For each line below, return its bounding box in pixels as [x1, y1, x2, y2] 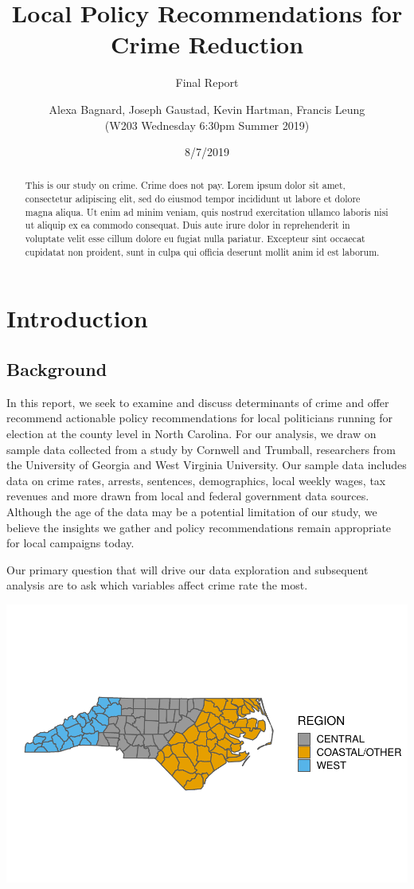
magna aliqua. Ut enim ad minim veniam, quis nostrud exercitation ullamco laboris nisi [25, 205, 389, 218]
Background [6, 357, 107, 381]
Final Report [175, 74, 239, 91]
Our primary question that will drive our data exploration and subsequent [6, 561, 369, 578]
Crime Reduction [110, 28, 304, 61]
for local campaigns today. [6, 535, 135, 551]
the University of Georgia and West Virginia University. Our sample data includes [6, 456, 407, 473]
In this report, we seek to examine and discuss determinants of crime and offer [6, 394, 389, 410]
